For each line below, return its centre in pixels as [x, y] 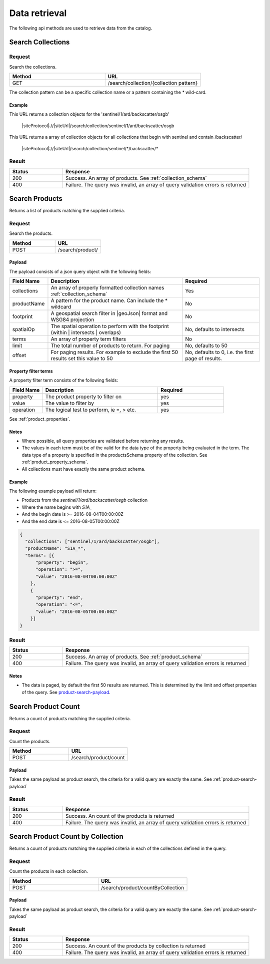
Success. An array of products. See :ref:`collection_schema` [136, 178]
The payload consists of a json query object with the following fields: [80, 271]
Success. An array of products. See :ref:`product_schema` [134, 657]
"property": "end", [59, 598]
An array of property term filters [88, 339]
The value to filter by [70, 403]
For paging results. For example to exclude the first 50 [114, 352]
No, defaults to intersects [215, 330]
